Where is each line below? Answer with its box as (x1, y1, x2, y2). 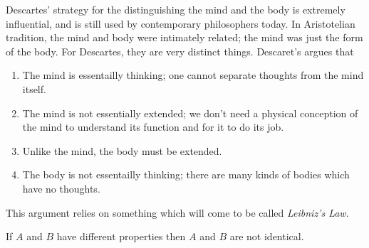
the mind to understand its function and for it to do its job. (22, 119, 284, 134)
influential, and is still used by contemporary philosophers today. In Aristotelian (6, 16, 355, 31)
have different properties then (56, 229, 186, 244)
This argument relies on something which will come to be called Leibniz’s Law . (6, 205, 349, 220)
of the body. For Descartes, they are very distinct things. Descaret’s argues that (6, 43, 354, 58)
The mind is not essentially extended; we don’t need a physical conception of (22, 105, 358, 120)
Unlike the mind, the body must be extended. (22, 143, 222, 158)
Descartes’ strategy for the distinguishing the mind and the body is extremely (6, 2, 345, 16)
